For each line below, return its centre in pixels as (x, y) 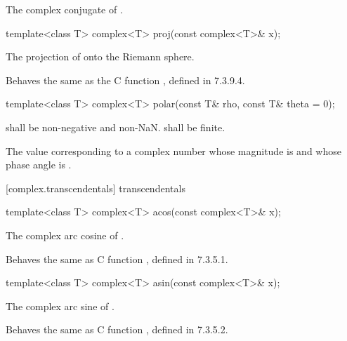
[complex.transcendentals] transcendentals (96, 188)
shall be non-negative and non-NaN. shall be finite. (116, 127)
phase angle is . (39, 165)
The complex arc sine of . (60, 306)
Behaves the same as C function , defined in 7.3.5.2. (117, 329)
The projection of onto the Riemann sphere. (100, 56)
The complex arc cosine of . (65, 235)
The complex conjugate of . (64, 9)
